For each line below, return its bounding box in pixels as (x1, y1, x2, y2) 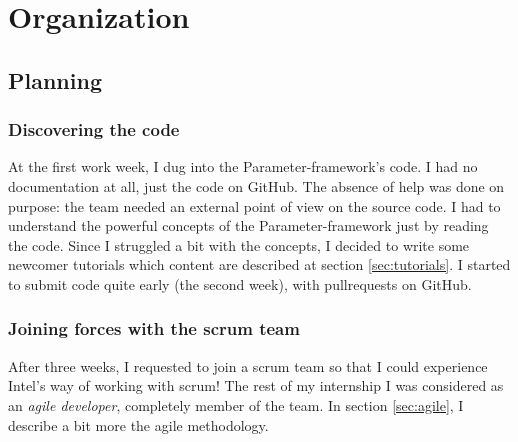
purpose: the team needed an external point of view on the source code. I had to (8, 195, 501, 216)
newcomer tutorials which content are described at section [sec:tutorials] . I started (8, 254, 511, 275)
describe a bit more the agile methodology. (8, 414, 269, 435)
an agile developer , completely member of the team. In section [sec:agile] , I (8, 394, 464, 415)
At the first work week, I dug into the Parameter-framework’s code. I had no (8, 156, 478, 177)
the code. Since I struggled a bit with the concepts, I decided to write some (8, 234, 470, 255)
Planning (8, 64, 102, 95)
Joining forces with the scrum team (8, 316, 300, 341)
